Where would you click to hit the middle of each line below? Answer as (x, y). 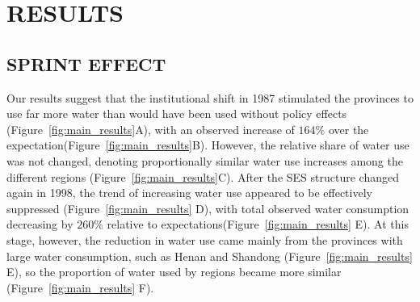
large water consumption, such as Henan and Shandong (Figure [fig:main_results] (210, 256)
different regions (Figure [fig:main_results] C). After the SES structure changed (203, 176)
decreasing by (40, 224)
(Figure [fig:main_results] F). (80, 287)
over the (349, 129)
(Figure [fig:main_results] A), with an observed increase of (151, 129)
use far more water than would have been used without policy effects (177, 113)
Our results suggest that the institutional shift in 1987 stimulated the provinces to (210, 97)
